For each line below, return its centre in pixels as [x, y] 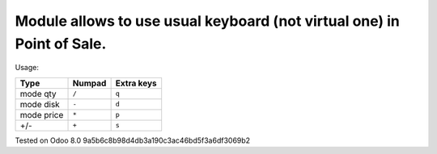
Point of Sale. [61, 44]
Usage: [27, 68]
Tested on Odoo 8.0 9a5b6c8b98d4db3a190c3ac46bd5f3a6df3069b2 [133, 140]
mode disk [40, 104]
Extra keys [136, 83]
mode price [42, 114]
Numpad [89, 83]
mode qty [38, 94]
